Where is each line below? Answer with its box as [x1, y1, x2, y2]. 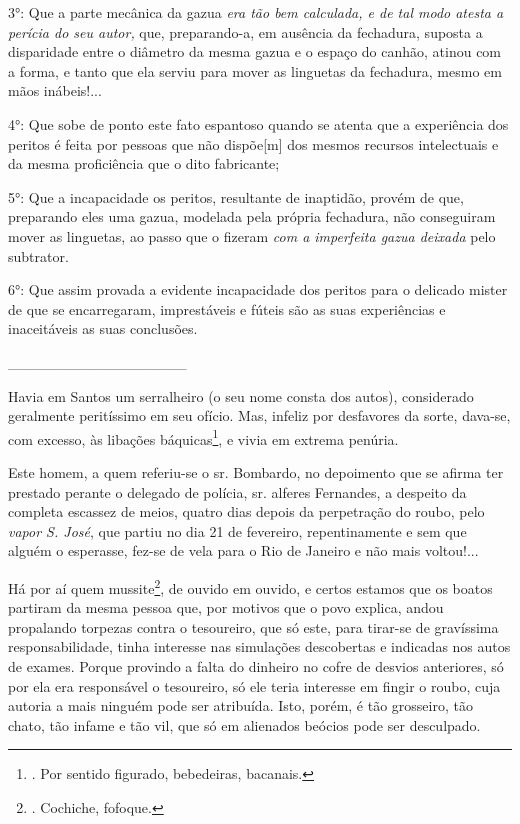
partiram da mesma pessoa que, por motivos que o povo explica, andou [8, 597, 444, 618]
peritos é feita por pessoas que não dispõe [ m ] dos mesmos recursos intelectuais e [8, 133, 499, 154]
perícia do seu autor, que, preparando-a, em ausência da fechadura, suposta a [8, 21, 483, 42]
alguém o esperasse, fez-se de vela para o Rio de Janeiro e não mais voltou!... [8, 540, 479, 561]
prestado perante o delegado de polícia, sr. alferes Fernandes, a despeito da [8, 481, 467, 502]
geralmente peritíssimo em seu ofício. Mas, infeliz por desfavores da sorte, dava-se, [8, 405, 511, 426]
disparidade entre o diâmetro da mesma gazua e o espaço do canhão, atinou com [8, 41, 502, 62]
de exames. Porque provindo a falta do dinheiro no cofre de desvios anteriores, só [8, 655, 504, 676]
